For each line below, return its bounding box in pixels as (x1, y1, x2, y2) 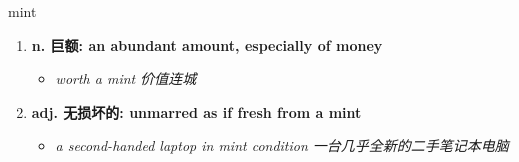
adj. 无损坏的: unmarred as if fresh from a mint (31, 101, 362, 122)
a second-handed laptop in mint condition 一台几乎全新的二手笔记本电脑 (55, 135, 509, 156)
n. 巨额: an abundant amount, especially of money (31, 34, 383, 55)
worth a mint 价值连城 (55, 68, 197, 89)
